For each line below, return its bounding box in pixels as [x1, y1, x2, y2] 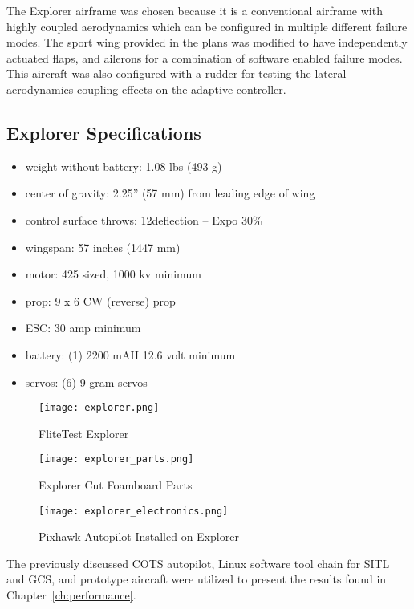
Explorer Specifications [6, 120, 201, 144]
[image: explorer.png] [39, 402, 160, 414]
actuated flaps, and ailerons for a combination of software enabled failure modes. [6, 49, 403, 66]
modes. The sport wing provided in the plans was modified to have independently [6, 34, 408, 51]
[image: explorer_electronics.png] [39, 505, 229, 517]
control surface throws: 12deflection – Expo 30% [25, 211, 262, 228]
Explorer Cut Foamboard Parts [39, 477, 193, 493]
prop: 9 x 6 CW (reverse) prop [25, 292, 176, 309]
